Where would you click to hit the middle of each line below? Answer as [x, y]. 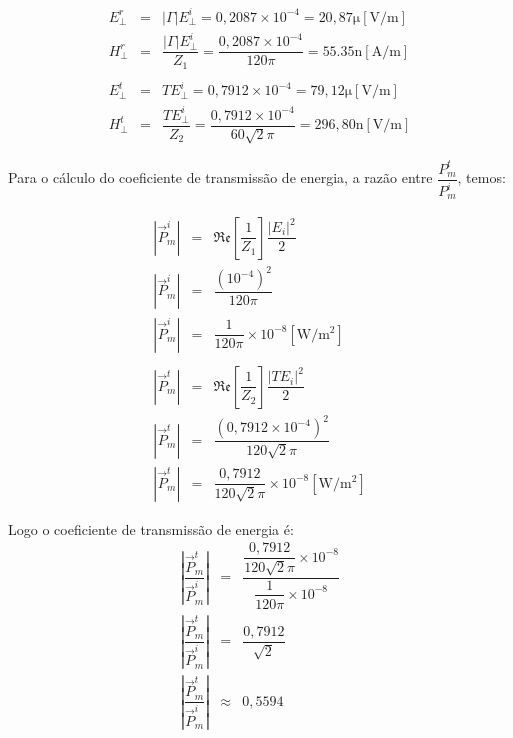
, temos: [481, 177]
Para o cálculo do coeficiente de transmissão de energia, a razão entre [220, 177]
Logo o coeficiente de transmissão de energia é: [151, 528]
